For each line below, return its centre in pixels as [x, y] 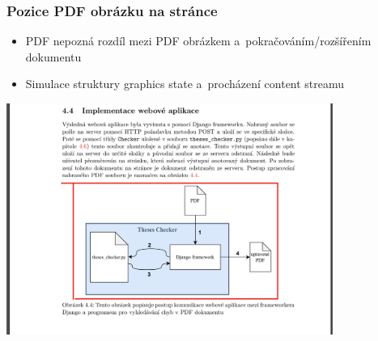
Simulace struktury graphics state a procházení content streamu [185, 84]
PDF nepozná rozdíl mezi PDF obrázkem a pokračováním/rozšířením [198, 41]
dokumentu [53, 56]
